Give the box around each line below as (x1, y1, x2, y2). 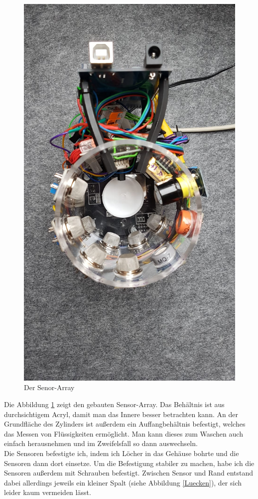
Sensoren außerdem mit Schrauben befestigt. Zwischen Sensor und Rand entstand (4, 468, 254, 478)
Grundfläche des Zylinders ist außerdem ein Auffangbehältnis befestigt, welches (4, 419, 246, 429)
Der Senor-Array (24, 382, 75, 393)
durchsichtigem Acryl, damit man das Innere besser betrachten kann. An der (4, 409, 238, 419)
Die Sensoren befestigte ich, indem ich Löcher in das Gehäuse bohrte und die (4, 448, 239, 458)
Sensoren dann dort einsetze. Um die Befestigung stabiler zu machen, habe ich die (4, 458, 255, 468)
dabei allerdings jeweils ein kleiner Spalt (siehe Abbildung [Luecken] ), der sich (4, 477, 242, 488)
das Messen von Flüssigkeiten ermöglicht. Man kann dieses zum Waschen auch (4, 428, 243, 439)
